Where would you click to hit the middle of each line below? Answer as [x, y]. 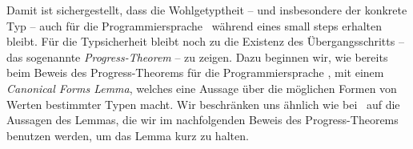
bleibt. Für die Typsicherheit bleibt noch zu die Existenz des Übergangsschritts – [205, 41]
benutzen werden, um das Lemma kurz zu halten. [128, 135]
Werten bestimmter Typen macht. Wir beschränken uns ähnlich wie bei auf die [203, 104]
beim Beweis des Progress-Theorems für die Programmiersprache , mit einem [195, 72]
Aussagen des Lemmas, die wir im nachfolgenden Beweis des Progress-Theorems [202, 120]
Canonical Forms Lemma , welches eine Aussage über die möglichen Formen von [202, 88]
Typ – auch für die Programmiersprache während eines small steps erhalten [194, 25]
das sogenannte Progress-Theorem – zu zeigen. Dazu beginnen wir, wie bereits [197, 56]
